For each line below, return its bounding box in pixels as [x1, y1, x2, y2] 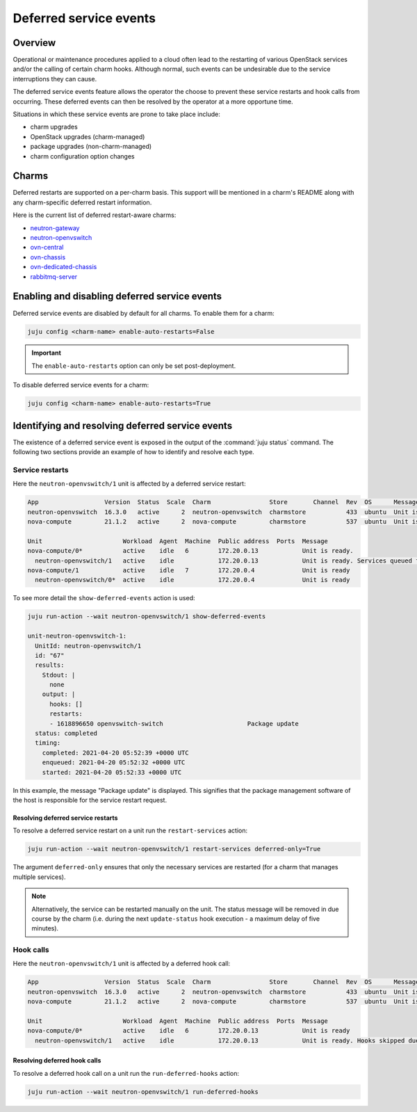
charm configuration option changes [30, 152, 135, 160]
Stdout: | [42, 671, 76, 679]
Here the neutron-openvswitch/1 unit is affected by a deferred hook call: [13, 960, 231, 968]
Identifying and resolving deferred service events [13, 419, 233, 431]
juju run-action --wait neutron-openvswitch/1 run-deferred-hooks [27, 1088, 259, 1095]
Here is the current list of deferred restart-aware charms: [13, 211, 177, 219]
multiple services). [13, 873, 66, 881]
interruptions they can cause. [13, 74, 97, 83]
